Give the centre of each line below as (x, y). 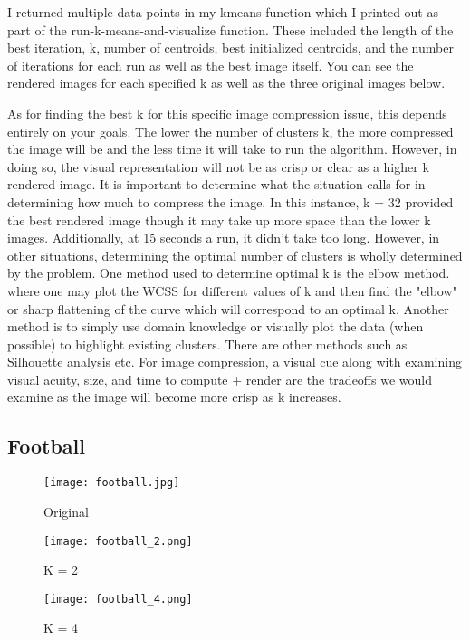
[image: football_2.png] (118, 541)
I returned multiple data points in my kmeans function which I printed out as (223, 12)
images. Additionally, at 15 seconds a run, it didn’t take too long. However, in (224, 238)
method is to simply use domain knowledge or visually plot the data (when (216, 326)
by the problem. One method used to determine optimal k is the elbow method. (229, 273)
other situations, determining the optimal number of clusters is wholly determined (235, 255)
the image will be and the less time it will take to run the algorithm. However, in (232, 149)
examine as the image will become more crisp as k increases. (174, 397)
